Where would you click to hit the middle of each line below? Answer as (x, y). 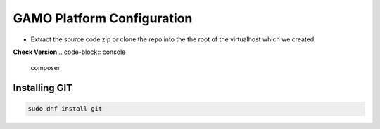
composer (45, 68)
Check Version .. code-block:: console (69, 52)
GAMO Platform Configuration (103, 18)
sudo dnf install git (65, 109)
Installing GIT (43, 88)
